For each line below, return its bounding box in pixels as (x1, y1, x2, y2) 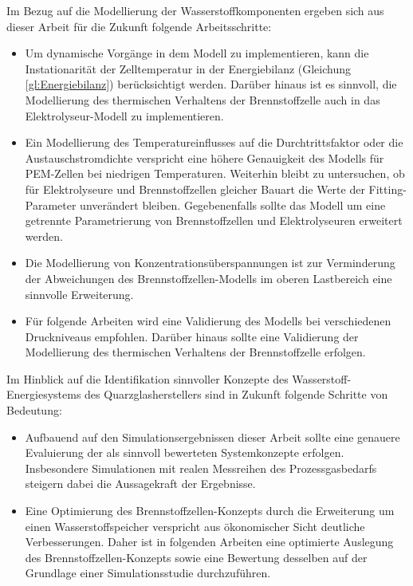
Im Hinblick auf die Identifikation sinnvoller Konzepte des (6, 370, 289, 387)
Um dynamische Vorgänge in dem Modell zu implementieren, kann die (25, 45, 369, 61)
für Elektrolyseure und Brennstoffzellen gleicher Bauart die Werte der (25, 180, 365, 197)
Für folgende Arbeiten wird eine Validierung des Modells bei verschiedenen (25, 313, 391, 329)
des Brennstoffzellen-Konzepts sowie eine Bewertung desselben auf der (25, 549, 368, 565)
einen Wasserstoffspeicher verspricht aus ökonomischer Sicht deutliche (25, 517, 365, 534)
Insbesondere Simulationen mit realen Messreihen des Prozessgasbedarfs (25, 459, 377, 476)
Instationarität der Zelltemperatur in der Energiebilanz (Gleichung (25, 60, 352, 77)
